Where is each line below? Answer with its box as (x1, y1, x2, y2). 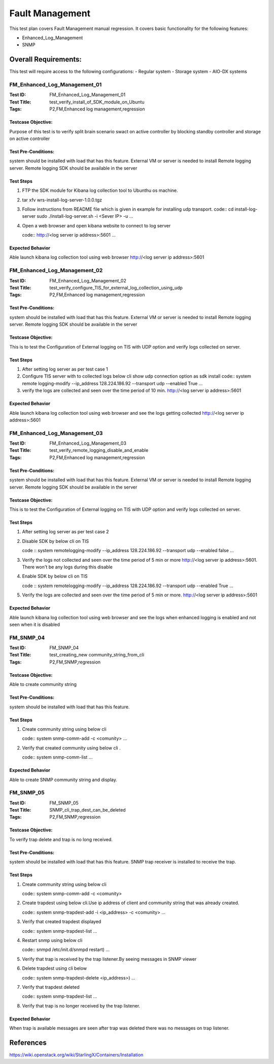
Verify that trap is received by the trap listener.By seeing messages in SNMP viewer (22, 956, 197, 962)
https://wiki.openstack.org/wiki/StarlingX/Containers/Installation (9, 1052, 144, 1058)
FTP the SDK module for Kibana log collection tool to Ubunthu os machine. (22, 187, 178, 193)
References (9, 1038, 47, 1047)
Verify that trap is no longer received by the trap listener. (22, 1002, 141, 1009)
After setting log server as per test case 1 (22, 366, 109, 372)
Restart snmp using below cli (22, 937, 83, 943)
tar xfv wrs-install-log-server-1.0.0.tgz (22, 196, 102, 203)
